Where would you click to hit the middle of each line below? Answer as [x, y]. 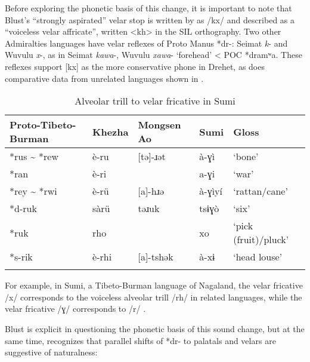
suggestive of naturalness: [51, 352]
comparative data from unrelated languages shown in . [104, 78]
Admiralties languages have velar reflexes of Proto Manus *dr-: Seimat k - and [146, 43]
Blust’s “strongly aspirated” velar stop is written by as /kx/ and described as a [150, 19]
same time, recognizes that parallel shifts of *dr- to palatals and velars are [140, 340]
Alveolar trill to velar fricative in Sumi [155, 101]
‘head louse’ [258, 257]
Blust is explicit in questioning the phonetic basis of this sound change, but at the [155, 328]
